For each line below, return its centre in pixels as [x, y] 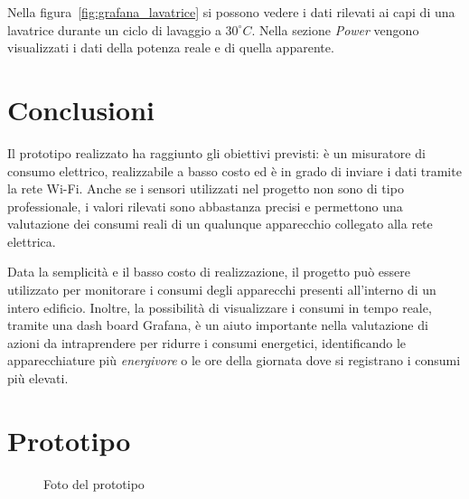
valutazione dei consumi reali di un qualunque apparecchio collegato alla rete [220, 224]
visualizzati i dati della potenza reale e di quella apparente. [171, 47]
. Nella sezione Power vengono [335, 29]
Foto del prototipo [94, 483]
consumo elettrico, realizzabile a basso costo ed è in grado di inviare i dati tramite [234, 170]
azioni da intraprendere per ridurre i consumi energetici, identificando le [207, 342]
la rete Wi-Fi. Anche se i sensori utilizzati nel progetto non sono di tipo [206, 188]
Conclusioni [81, 109]
